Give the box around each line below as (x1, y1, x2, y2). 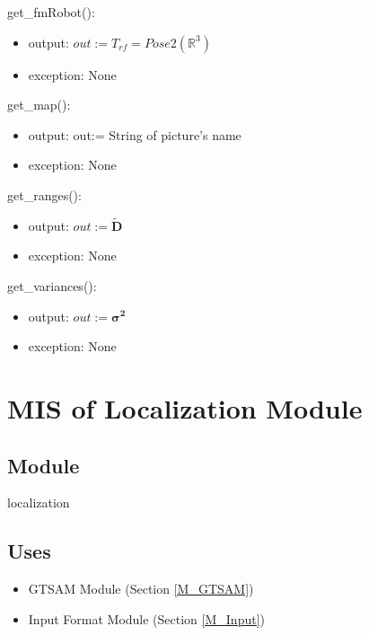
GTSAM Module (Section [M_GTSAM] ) (28, 579, 254, 598)
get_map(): (7, 95, 71, 114)
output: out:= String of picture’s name (28, 125, 242, 144)
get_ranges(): (7, 185, 82, 204)
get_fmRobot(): (7, 3, 95, 21)
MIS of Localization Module (7, 389, 363, 426)
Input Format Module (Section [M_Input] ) (28, 609, 265, 628)
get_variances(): (7, 276, 97, 295)
